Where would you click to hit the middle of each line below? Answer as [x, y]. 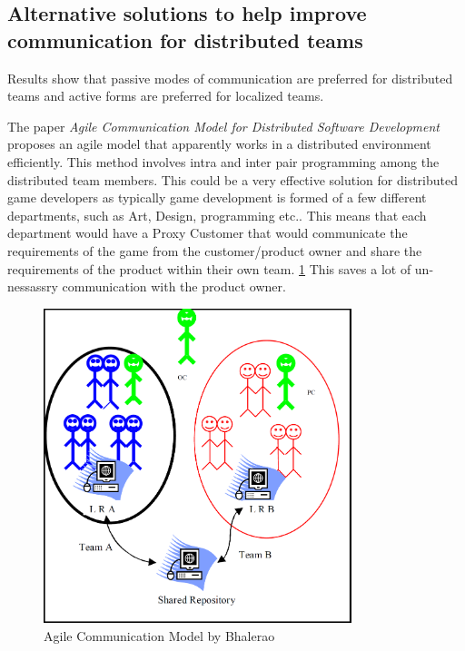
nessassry [33, 286]
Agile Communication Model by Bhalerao [159, 635]
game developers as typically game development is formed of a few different [217, 197]
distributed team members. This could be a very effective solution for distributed [233, 179]
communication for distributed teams [185, 39]
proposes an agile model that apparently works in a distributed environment [219, 144]
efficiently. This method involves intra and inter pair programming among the [223, 161]
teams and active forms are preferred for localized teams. [166, 96]
